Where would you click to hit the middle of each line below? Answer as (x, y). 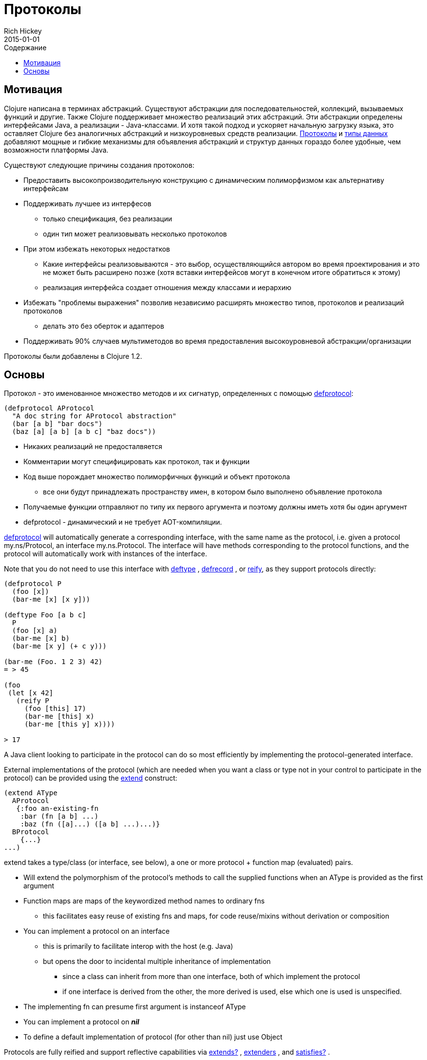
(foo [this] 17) (55, 709)
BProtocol (30, 832)
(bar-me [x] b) (41, 638)
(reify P (33, 701)
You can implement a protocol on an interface (97, 931)
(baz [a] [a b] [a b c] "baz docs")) (84, 432)
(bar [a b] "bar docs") (57, 424)
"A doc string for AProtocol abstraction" (94, 416)
